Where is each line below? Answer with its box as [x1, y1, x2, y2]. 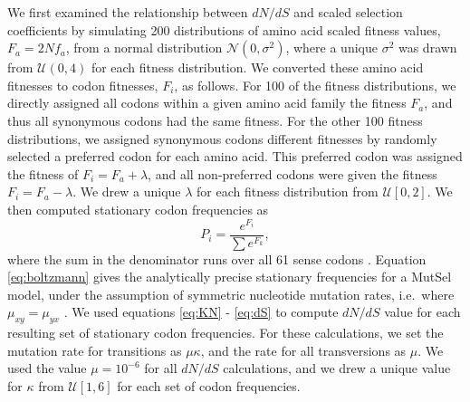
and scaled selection [293, 3, 403, 21]
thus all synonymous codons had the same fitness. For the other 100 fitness [7, 110, 423, 129]
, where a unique [285, 38, 378, 57]
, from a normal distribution [65, 38, 223, 57]
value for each [384, 302, 461, 321]
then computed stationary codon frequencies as [7, 199, 269, 218]
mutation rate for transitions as [7, 340, 182, 359]
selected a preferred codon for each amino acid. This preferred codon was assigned [7, 147, 463, 166]
